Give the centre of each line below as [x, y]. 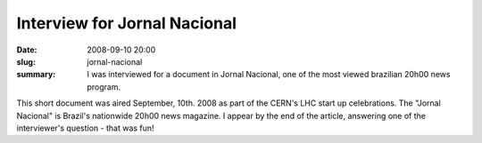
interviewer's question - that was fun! [86, 128]
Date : [27, 50]
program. [104, 87]
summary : [36, 75]
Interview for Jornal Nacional [126, 23]
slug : [26, 61]
